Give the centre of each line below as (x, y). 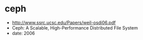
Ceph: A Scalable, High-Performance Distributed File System (75, 27)
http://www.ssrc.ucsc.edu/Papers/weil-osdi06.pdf (64, 22)
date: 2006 (23, 33)
